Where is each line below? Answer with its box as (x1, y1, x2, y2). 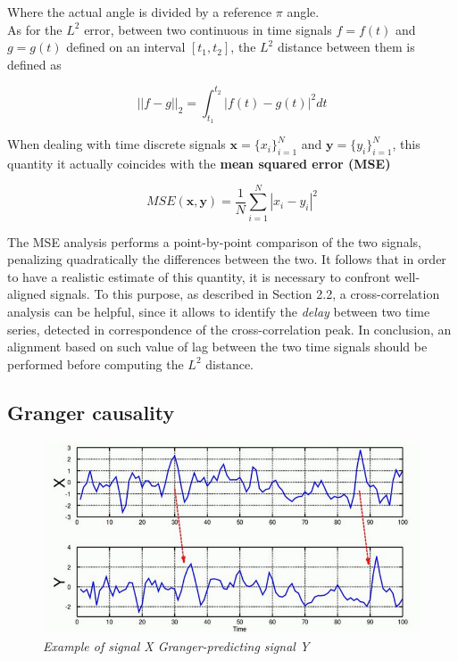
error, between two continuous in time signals (84, 20, 332, 38)
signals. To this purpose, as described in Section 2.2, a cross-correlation (50, 285, 440, 303)
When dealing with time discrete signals (7, 135, 226, 153)
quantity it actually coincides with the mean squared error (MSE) (7, 153, 391, 172)
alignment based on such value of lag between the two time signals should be (7, 337, 428, 356)
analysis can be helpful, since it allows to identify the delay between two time (7, 302, 430, 320)
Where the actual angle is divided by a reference (7, 3, 272, 21)
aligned (7, 285, 46, 303)
